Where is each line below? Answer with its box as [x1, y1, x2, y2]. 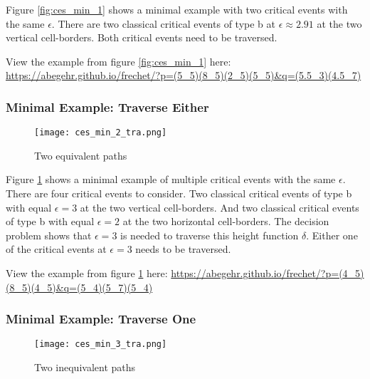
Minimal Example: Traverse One [6, 310, 196, 328]
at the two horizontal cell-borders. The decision [122, 214, 329, 229]
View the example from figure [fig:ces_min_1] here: [6, 53, 231, 68]
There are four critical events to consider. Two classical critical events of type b [6, 186, 352, 201]
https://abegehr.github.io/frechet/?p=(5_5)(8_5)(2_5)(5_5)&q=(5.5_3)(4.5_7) [6, 68, 361, 83]
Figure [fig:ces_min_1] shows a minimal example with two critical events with [6, 2, 348, 16]
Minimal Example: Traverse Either [6, 98, 209, 115]
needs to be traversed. [135, 242, 231, 256]
